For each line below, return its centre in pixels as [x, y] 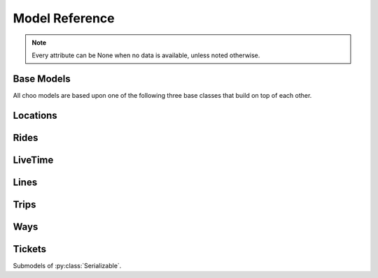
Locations [35, 115]
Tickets [30, 249]
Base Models [42, 79]
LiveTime [33, 160]
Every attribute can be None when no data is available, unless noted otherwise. [146, 55]
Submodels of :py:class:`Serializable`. [67, 265]
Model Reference [64, 18]
